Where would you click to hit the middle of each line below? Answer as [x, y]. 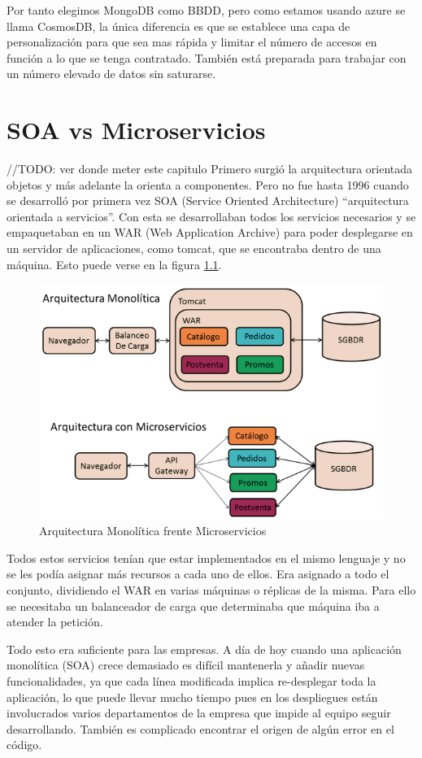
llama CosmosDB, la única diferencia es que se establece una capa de [178, 26]
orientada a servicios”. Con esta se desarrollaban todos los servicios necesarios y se [211, 216]
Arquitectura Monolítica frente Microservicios [153, 531]
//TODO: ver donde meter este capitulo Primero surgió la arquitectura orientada [210, 169]
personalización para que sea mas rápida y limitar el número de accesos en [192, 42]
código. [24, 745]
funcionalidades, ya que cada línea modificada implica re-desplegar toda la [191, 681]
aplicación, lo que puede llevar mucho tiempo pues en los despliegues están [192, 697]
